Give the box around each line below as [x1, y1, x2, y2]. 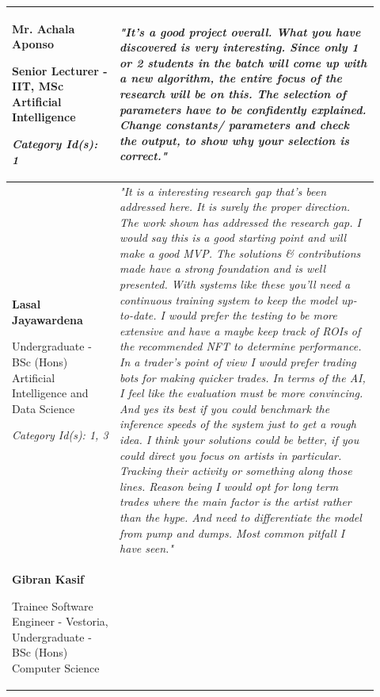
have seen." [120, 540, 173, 557]
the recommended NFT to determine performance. [120, 338, 362, 354]
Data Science [12, 400, 75, 416]
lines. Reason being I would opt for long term [120, 477, 339, 494]
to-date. [120, 307, 157, 324]
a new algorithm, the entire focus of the [120, 70, 342, 86]
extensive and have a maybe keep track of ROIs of [120, 322, 361, 339]
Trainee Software [12, 597, 93, 614]
